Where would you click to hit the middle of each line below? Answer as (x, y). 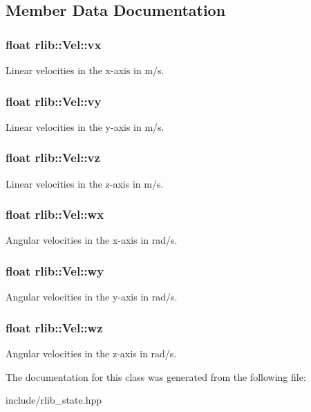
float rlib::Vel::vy (54, 101)
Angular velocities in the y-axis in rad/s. (92, 297)
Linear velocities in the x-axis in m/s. (85, 70)
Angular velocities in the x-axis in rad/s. (92, 240)
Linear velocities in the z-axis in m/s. (85, 183)
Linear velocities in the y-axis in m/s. (85, 126)
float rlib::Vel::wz (54, 327)
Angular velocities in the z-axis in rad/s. (91, 353)
